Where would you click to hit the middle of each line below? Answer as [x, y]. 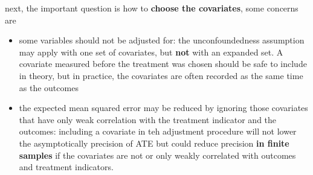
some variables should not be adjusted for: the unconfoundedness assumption [162, 40]
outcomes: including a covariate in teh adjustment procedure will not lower [158, 131]
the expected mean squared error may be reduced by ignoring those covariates [163, 108]
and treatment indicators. [66, 167]
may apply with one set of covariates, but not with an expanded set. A [151, 52]
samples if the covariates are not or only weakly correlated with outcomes [157, 155]
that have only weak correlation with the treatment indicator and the [148, 119]
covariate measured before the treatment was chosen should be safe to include [163, 64]
